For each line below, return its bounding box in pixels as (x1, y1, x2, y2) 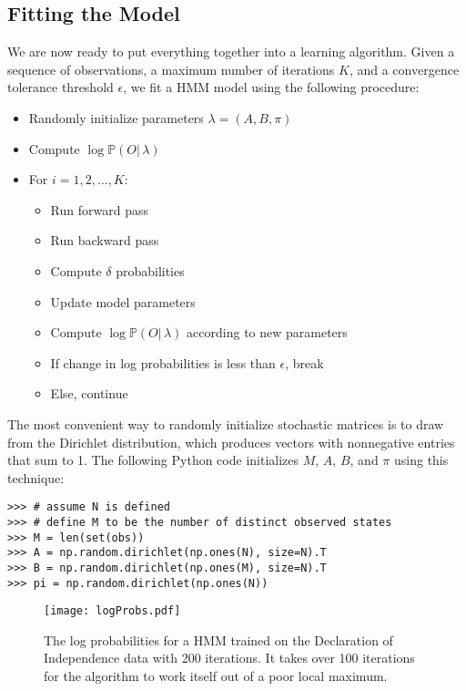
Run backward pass (50, 231, 159, 250)
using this (393, 450, 449, 469)
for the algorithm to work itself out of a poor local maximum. (44, 666, 388, 686)
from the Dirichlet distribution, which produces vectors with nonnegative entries (7, 432, 455, 451)
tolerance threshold (7, 77, 114, 97)
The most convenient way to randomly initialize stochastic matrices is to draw (7, 414, 444, 433)
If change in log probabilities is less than (50, 353, 276, 372)
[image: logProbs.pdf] (44, 604, 181, 618)
